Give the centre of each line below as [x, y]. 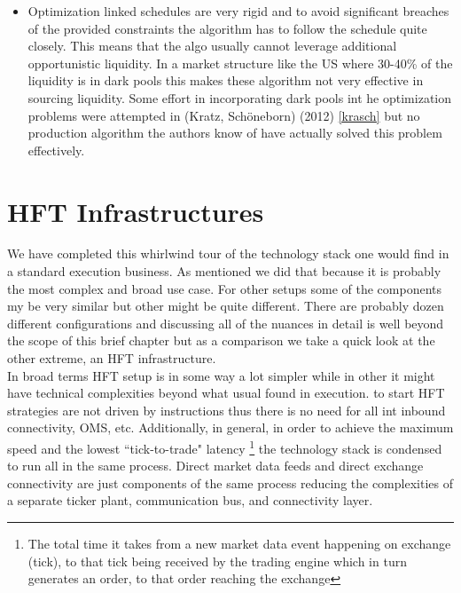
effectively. [56, 150]
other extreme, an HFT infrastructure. [112, 358]
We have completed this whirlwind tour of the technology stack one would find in [228, 253]
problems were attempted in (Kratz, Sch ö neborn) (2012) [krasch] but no [224, 115]
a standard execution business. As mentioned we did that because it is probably [224, 271]
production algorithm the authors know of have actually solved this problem [235, 133]
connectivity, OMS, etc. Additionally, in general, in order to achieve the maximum [230, 427]
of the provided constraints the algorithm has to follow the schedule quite [227, 28]
